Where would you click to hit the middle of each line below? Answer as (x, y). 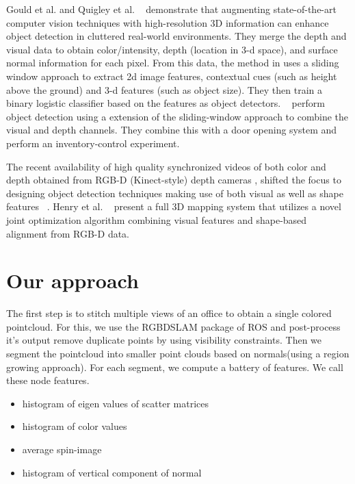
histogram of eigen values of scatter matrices (116, 403)
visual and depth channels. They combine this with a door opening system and (172, 130)
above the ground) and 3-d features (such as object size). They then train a (165, 89)
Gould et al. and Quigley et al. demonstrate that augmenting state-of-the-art (171, 9)
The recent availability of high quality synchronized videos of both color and (166, 166)
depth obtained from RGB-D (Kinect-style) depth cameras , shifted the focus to (174, 180)
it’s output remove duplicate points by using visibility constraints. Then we (164, 340)
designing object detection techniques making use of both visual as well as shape (175, 193)
